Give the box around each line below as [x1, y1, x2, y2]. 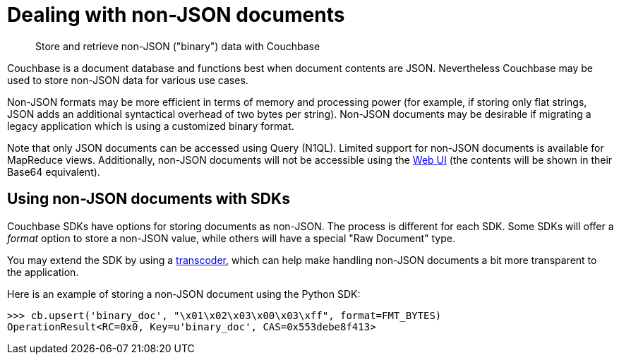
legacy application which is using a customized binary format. [7, 119, 294, 132]
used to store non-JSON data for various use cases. [7, 73, 248, 86]
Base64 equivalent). [7, 165, 100, 178]
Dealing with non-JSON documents [7, 3, 345, 27]
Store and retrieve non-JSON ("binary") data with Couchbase [35, 40, 320, 52]
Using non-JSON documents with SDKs [7, 190, 290, 208]
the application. [7, 265, 79, 278]
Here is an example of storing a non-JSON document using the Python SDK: [7, 287, 361, 300]
